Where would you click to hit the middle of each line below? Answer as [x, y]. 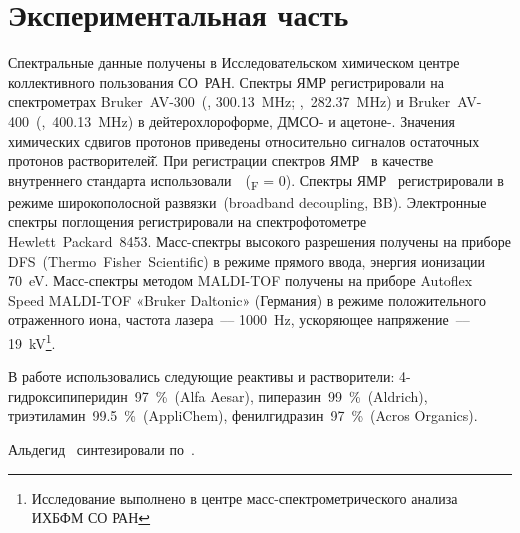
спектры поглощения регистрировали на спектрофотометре [187, 221]
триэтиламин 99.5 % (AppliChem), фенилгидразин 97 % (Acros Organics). [243, 415]
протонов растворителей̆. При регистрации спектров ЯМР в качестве [221, 160]
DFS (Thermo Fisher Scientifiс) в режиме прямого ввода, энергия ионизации [246, 260]
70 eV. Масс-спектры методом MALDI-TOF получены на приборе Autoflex [240, 280]
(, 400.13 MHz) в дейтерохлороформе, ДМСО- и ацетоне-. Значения [245, 120]
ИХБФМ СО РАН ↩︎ [91, 517]
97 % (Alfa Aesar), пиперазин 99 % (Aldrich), [281, 395]
